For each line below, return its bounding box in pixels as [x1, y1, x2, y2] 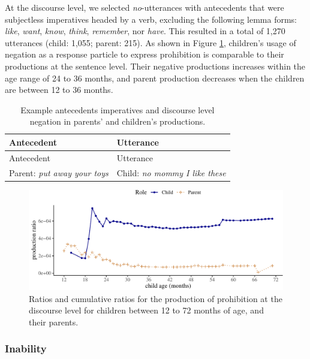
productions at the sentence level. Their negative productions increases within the [5, 59, 306, 72]
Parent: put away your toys [9, 166, 109, 179]
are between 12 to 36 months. [5, 83, 113, 96]
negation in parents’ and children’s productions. [29, 115, 206, 128]
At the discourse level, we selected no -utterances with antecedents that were [5, 1, 284, 13]
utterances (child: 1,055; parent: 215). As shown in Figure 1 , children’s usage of [5, 36, 296, 49]
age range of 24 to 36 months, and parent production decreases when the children [5, 71, 305, 84]
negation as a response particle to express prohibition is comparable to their [5, 48, 284, 61]
